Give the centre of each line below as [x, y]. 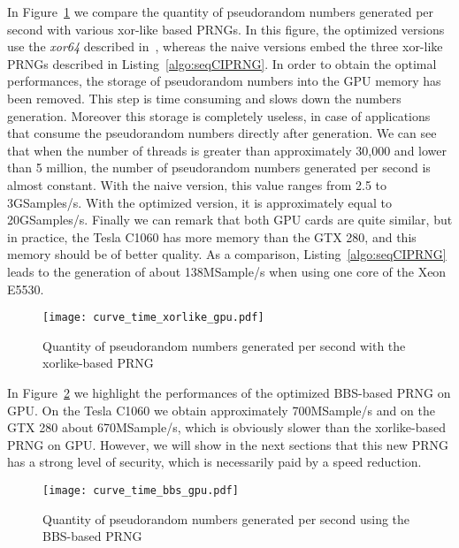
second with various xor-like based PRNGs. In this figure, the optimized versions [226, 29]
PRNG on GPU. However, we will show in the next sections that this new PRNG [228, 444]
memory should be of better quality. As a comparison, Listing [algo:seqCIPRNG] [227, 254]
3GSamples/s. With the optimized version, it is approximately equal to [199, 202]
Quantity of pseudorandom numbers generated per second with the [224, 345]
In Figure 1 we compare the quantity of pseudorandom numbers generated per [221, 11]
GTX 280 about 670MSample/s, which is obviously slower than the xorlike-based [227, 427]
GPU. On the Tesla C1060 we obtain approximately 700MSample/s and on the [221, 410]
